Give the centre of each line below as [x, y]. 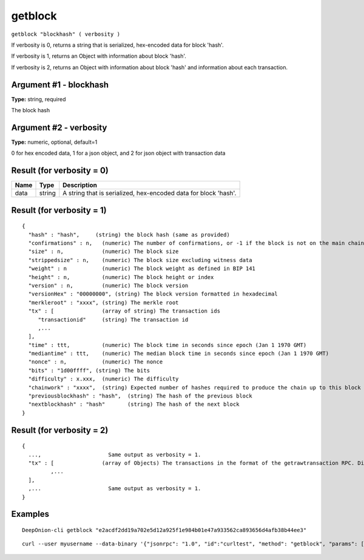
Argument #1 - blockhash [60, 85]
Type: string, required [39, 99]
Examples [30, 514]
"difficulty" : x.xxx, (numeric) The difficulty [103, 379]
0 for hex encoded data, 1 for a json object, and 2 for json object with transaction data [118, 153]
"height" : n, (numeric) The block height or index [121, 277]
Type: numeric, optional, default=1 [54, 142]
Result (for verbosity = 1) [59, 210]
